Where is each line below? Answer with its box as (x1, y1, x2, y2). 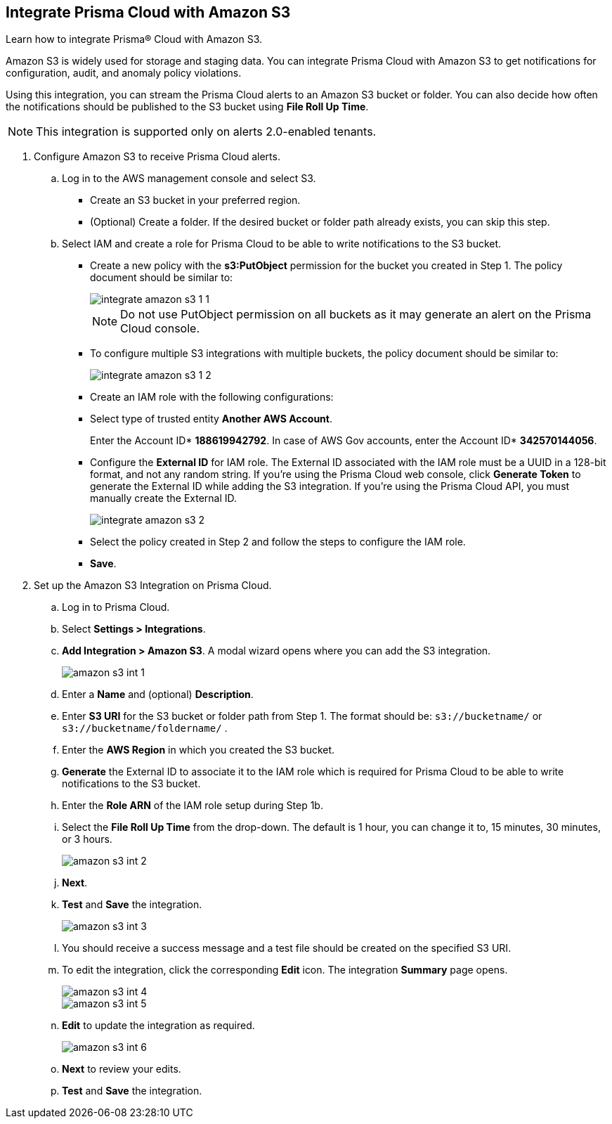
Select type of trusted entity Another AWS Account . (90, 413, 332, 425)
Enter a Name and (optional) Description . (62, 688, 254, 701)
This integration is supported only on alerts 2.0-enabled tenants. (36, 124, 377, 139)
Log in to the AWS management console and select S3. (62, 172, 316, 185)
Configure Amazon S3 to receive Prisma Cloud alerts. (34, 150, 280, 163)
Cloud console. (120, 321, 200, 336)
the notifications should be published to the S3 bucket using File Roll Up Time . (6, 101, 369, 113)
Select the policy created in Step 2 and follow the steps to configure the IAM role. (90, 536, 466, 548)
